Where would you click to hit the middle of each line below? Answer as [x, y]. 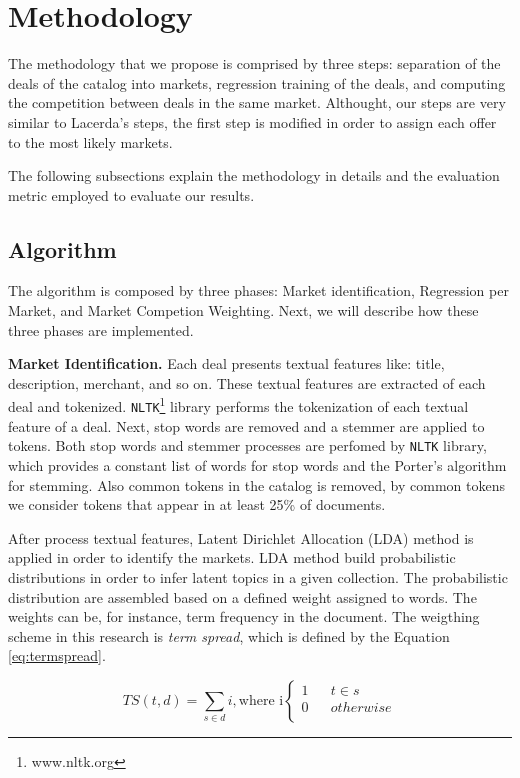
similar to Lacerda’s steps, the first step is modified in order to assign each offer [252, 121]
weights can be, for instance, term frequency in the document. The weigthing [244, 616]
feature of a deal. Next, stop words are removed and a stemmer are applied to [246, 425]
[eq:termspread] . [57, 655]
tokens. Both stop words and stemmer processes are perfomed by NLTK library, [247, 445]
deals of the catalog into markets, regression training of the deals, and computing [257, 82]
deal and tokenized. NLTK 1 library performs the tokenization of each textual [238, 405]
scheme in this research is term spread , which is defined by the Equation [229, 635]
